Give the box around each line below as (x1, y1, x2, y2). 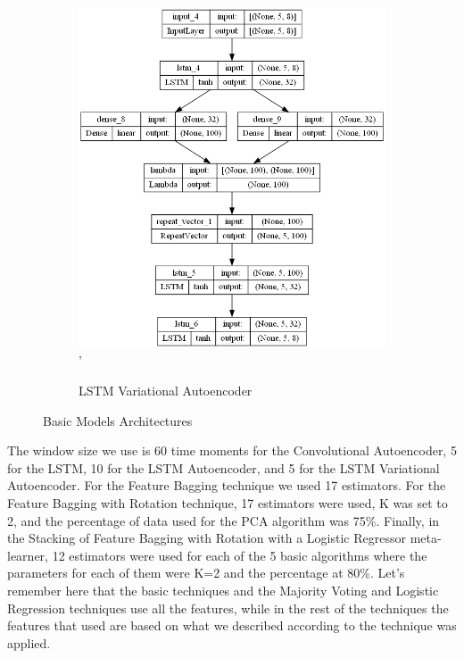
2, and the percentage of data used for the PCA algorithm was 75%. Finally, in (7, 511, 440, 529)
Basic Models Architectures (43, 411, 193, 429)
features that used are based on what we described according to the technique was (7, 616, 457, 635)
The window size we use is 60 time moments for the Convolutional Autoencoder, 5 (7, 441, 457, 460)
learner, (7, 546, 48, 564)
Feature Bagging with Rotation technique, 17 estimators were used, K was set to (7, 493, 448, 512)
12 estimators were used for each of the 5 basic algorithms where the (52, 546, 427, 564)
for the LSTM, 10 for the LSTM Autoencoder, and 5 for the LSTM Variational (7, 458, 440, 477)
